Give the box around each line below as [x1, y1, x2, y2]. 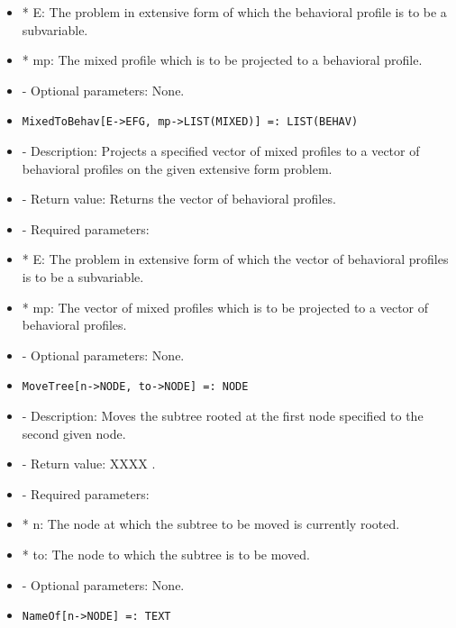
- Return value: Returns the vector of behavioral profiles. [22, 189, 336, 208]
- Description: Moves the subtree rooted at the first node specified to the [22, 406, 424, 425]
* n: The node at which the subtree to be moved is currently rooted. [22, 514, 400, 533]
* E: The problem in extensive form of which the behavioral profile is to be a [22, 3, 447, 21]
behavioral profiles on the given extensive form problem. [22, 159, 333, 177]
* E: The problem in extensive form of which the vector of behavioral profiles [22, 250, 449, 268]
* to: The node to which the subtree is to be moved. [22, 545, 310, 563]
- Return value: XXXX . [22, 454, 156, 473]
